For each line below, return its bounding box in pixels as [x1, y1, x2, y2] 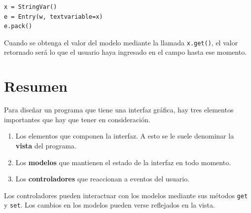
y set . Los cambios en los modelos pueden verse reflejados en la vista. [4, 200, 215, 210]
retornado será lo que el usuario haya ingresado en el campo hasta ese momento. [4, 47, 247, 57]
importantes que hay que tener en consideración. [4, 114, 150, 124]
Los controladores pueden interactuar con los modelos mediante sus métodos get [4, 190, 248, 200]
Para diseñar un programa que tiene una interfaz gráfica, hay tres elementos [4, 105, 234, 115]
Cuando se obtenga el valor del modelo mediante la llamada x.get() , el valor [4, 37, 238, 47]
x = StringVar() [4, 3, 57, 10]
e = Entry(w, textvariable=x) [4, 13, 103, 20]
